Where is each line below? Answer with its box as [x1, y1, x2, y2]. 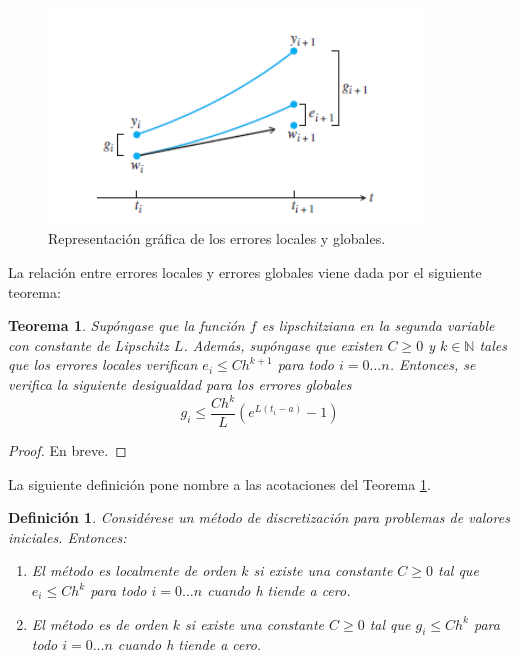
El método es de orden [31, 613, 168, 634]
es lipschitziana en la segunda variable [261, 315, 495, 336]
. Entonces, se [389, 354, 476, 375]
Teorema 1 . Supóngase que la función [8, 315, 245, 336]
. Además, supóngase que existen [183, 334, 383, 355]
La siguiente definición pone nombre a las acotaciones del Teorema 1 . [8, 473, 431, 494]
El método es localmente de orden [31, 560, 237, 581]
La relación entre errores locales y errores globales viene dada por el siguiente [8, 261, 482, 282]
